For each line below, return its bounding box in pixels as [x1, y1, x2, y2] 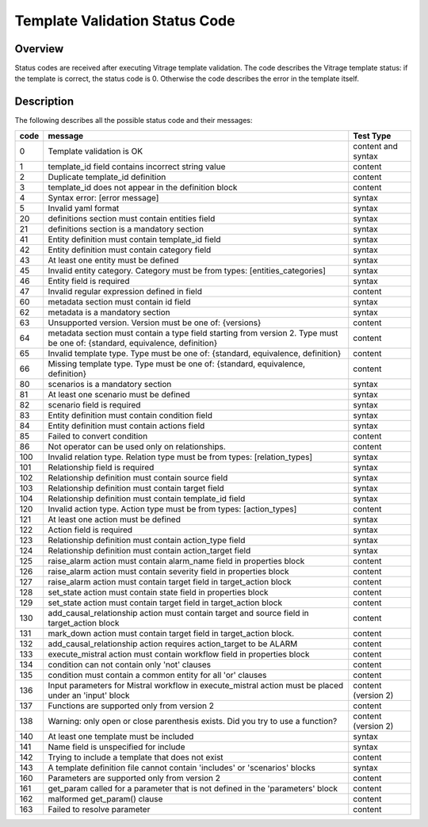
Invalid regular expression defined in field [48, 285, 202, 297]
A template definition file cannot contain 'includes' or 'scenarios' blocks [48, 762, 316, 773]
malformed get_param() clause [48, 793, 163, 804]
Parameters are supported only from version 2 [48, 772, 221, 783]
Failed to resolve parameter [48, 803, 151, 814]
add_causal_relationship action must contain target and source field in [48, 607, 309, 618]
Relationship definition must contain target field [48, 482, 225, 493]
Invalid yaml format [48, 202, 120, 213]
